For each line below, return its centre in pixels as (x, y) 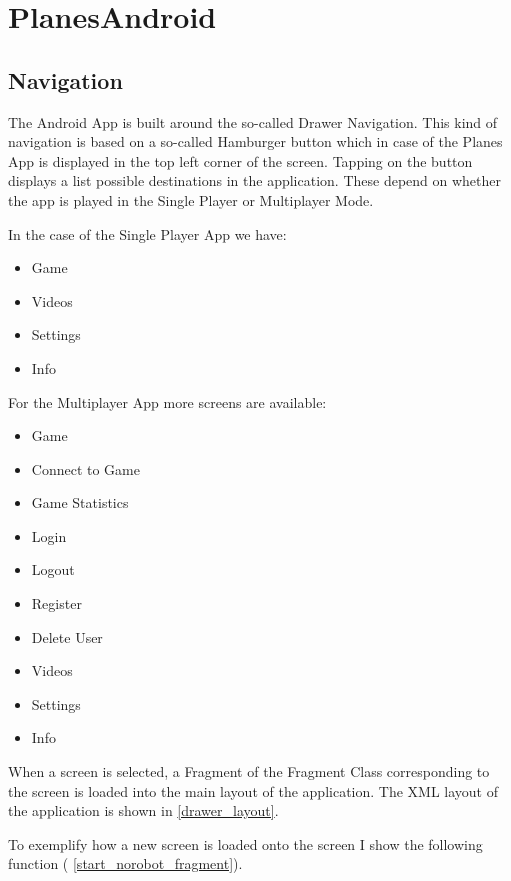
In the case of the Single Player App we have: (147, 233)
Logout (53, 569)
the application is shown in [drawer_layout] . (143, 810)
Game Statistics (80, 502)
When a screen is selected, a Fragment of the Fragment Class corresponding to (249, 771)
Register (56, 603)
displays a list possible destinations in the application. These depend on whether (255, 180)
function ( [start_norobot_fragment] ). (125, 863)
